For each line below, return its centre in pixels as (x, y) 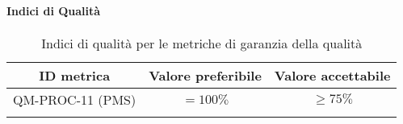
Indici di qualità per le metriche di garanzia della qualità (202, 43)
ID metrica (75, 75)
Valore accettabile (332, 75)
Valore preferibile (205, 75)
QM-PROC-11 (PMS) (75, 99)
